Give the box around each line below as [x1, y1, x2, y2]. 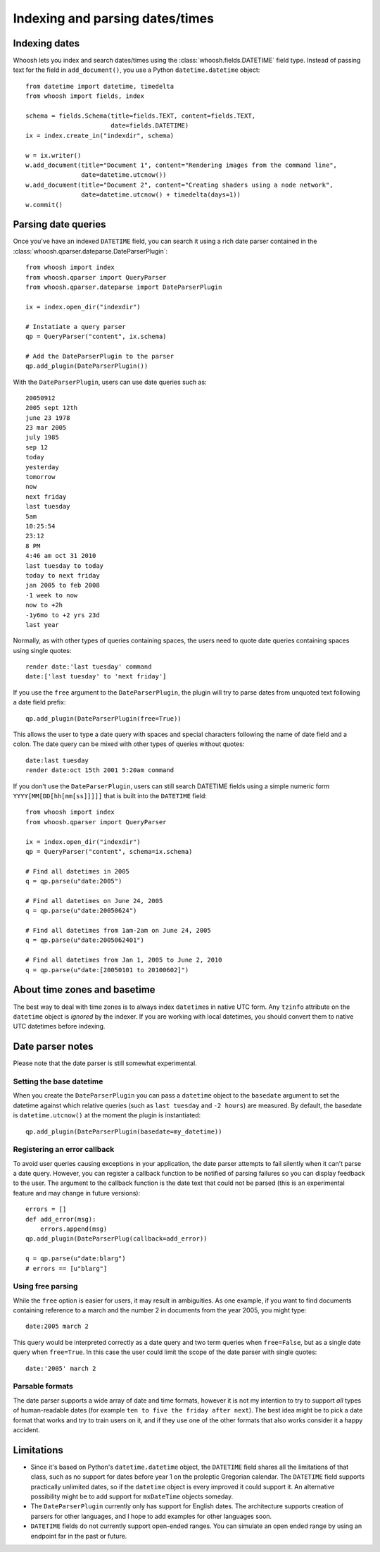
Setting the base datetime [13, 1076, 103, 1086]
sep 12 [25, 443, 49, 451]
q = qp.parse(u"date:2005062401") [25, 936, 144, 944]
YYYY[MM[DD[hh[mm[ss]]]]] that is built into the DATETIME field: [13, 791, 208, 800]
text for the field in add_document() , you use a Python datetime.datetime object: [13, 66, 260, 74]
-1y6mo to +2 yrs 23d [25, 611, 100, 619]
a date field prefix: [13, 698, 66, 707]
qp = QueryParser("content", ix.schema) [25, 332, 167, 340]
